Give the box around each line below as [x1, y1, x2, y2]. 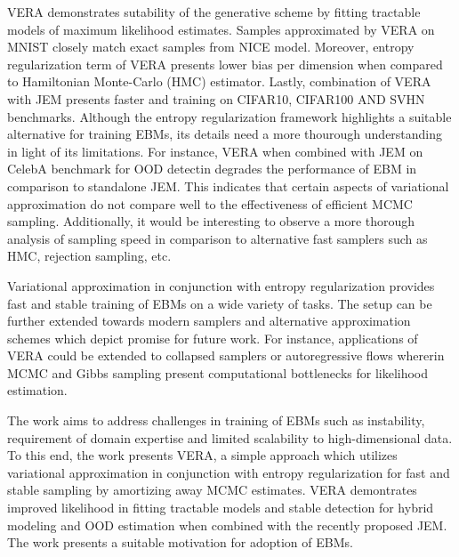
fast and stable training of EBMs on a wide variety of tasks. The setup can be [7, 294, 432, 312]
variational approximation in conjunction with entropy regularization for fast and [7, 463, 450, 481]
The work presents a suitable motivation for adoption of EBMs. [7, 533, 353, 552]
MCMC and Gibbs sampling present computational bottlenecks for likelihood [7, 363, 429, 382]
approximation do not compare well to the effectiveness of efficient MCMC [7, 194, 413, 213]
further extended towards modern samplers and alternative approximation [7, 311, 411, 330]
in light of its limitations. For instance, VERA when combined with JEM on [7, 141, 423, 160]
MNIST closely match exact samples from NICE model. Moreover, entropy [7, 37, 415, 56]
